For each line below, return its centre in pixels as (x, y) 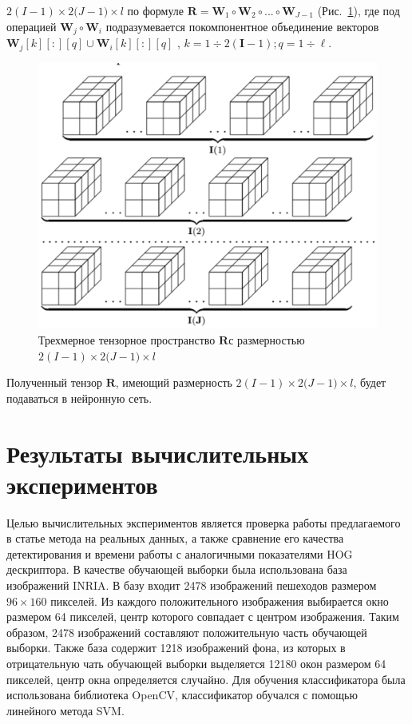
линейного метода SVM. (65, 710)
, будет (370, 382)
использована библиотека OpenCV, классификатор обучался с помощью (182, 695)
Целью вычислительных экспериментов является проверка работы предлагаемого (204, 522)
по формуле (156, 10)
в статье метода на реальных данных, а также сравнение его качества (175, 538)
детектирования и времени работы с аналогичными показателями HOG (180, 553)
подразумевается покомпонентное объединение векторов (242, 26)
